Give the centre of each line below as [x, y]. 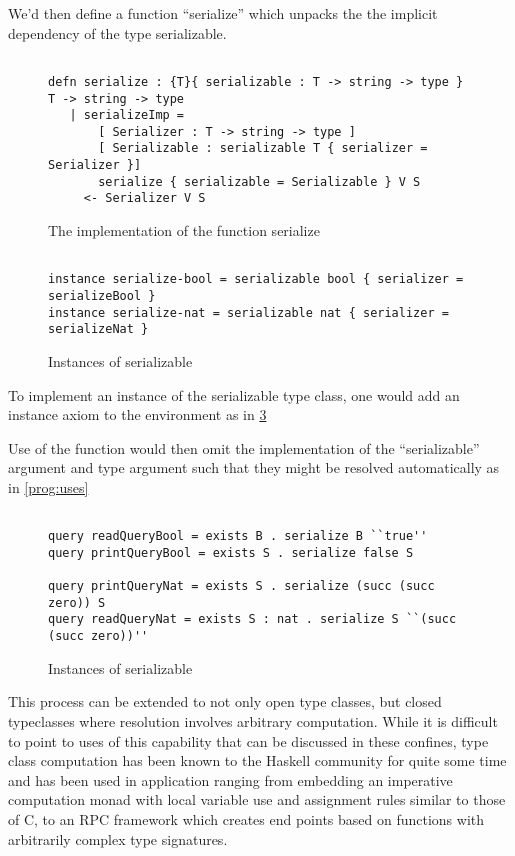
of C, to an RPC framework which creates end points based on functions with [246, 818]
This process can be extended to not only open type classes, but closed [225, 701]
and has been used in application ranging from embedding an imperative [230, 779]
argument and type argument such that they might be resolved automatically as [254, 467]
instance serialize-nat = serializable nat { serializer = [248, 312]
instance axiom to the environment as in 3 [137, 414]
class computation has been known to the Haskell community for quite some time [257, 760]
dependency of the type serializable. [117, 32]
